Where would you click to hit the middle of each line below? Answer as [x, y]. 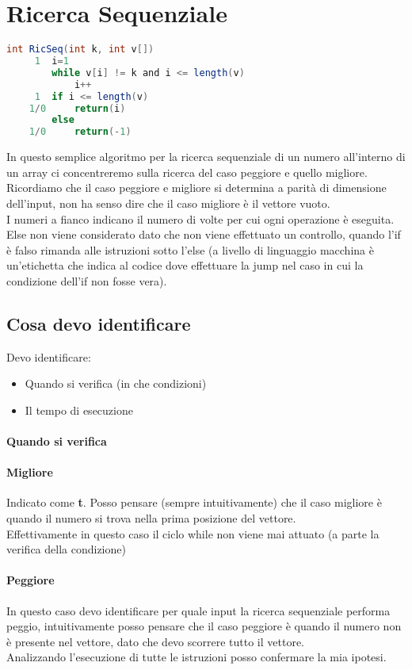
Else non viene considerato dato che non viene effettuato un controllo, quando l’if [204, 234]
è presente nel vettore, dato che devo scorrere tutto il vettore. [155, 641]
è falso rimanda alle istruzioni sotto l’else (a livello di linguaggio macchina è [190, 249]
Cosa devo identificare [99, 323]
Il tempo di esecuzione [79, 410]
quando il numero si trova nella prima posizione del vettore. [151, 518]
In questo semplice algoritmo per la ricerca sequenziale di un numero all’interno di [206, 157]
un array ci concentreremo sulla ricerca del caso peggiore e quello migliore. [187, 172]
